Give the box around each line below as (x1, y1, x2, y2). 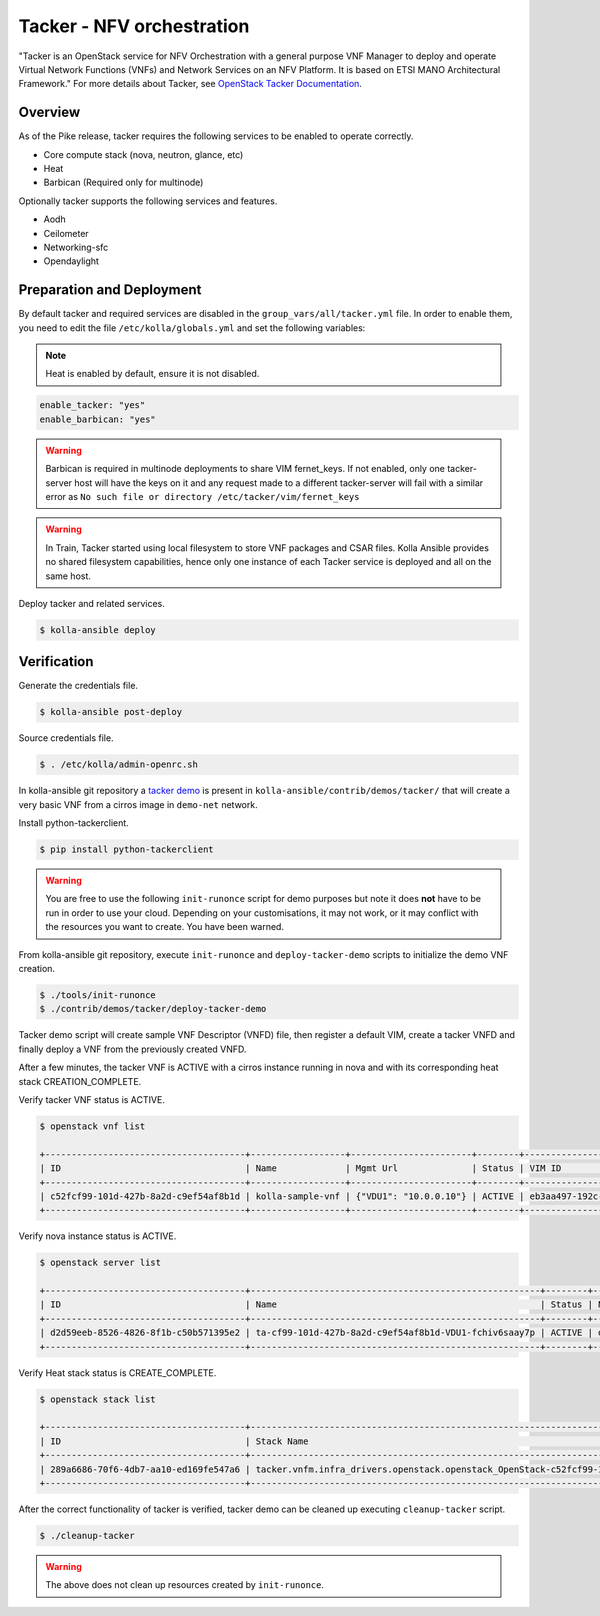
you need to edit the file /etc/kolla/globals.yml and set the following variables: (18, 321, 366, 334)
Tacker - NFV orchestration (18, 15, 250, 37)
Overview (18, 104, 81, 121)
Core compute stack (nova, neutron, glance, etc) (43, 148, 244, 160)
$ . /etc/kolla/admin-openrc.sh (39, 759, 199, 770)
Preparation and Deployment (18, 281, 202, 299)
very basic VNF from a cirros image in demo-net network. (18, 798, 259, 810)
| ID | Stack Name (39, 1435, 309, 1447)
